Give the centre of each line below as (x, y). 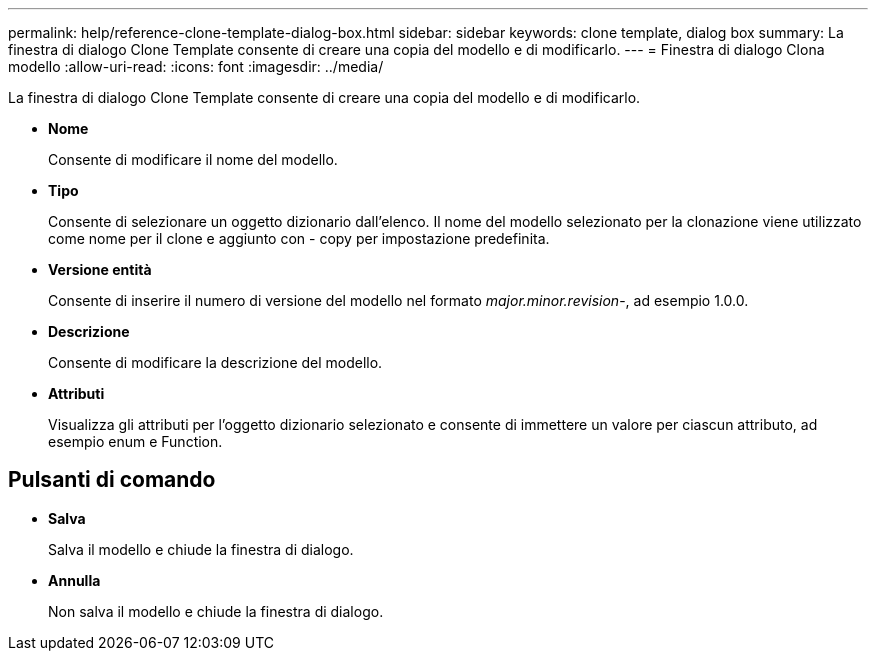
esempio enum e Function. (135, 441)
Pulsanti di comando (112, 480)
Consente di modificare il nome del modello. (193, 159)
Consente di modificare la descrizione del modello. (215, 362)
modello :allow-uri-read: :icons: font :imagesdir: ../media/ (196, 66)
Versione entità (100, 269)
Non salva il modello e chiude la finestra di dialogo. (216, 611)
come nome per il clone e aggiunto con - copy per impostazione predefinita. (299, 238)
